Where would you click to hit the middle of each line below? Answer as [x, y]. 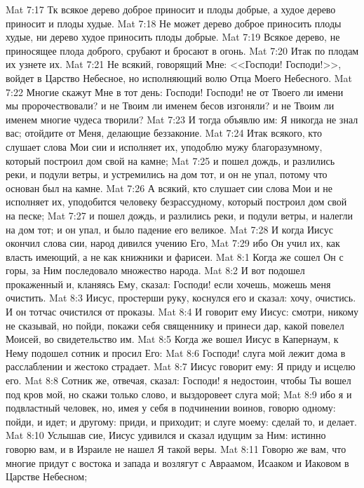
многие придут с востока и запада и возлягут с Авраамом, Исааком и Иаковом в [177, 462]
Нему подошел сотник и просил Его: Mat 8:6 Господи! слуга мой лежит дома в [176, 352]
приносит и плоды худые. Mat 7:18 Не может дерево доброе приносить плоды [174, 23]
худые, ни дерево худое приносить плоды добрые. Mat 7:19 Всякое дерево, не [173, 37]
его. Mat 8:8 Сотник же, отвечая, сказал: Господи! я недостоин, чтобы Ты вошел [178, 380]
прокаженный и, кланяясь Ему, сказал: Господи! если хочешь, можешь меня [168, 284]
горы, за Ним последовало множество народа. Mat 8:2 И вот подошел [155, 270]
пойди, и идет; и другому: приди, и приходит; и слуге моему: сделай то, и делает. [181, 421]
